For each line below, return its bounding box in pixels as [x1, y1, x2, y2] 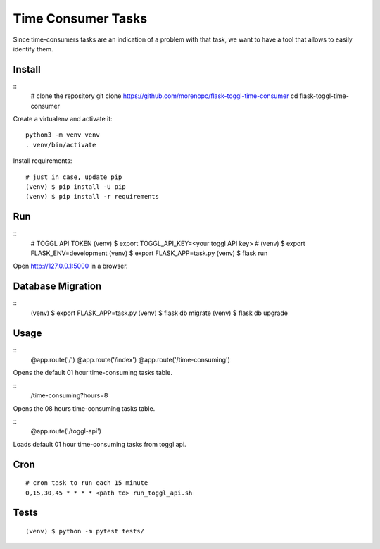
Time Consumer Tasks [13, 11, 148, 26]
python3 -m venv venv [25, 131, 100, 139]
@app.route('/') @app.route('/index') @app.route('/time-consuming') [30, 356, 230, 364]
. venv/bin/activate [25, 141, 96, 149]
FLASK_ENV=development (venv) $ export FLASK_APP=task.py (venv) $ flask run [30, 249, 268, 257]
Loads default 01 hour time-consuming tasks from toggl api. [13, 440, 186, 448]
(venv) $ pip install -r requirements [25, 192, 160, 201]
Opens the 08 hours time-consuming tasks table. [13, 404, 156, 412]
